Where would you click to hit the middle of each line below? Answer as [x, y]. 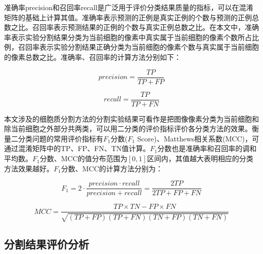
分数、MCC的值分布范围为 [83, 158]
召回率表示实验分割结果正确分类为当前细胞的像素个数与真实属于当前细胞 [138, 47]
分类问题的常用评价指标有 [60, 138]
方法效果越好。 [29, 168]
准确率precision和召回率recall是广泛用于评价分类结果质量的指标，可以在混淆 [129, 7]
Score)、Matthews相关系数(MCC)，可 [198, 138]
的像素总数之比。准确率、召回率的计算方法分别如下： [93, 57]
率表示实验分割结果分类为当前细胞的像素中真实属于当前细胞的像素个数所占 [128, 37]
